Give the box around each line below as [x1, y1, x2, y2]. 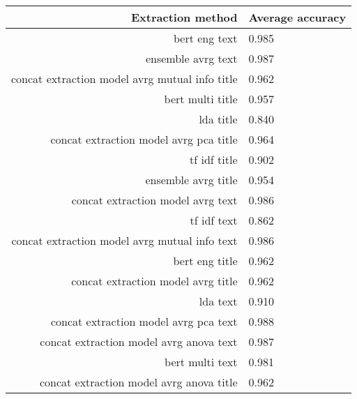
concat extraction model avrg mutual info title [11, 70, 238, 86]
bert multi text [165, 354, 238, 370]
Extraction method [131, 9, 238, 25]
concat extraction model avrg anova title [39, 374, 238, 390]
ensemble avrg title [145, 172, 238, 188]
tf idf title [190, 151, 238, 167]
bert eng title [173, 253, 238, 269]
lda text [199, 293, 238, 309]
